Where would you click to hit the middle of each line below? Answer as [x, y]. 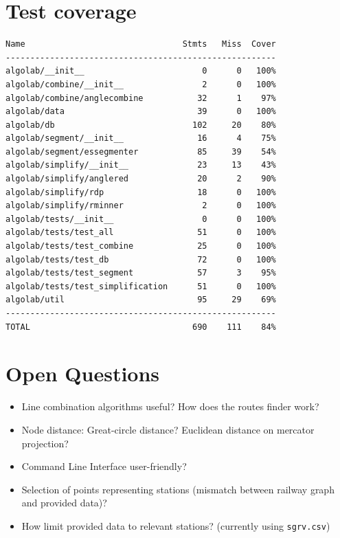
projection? [45, 443]
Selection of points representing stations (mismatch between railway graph [178, 489]
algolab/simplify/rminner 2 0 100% [141, 206]
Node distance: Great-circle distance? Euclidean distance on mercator [168, 429]
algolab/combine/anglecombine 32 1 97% [141, 98]
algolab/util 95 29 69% [141, 300]
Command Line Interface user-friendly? [104, 466]
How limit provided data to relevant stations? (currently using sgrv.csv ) [176, 525]
